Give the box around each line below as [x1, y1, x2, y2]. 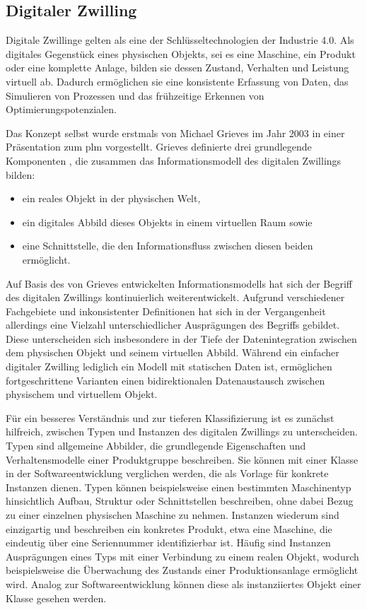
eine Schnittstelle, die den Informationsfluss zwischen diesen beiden [22, 238, 313, 253]
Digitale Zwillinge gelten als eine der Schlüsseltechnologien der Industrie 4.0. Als [6, 33, 354, 47]
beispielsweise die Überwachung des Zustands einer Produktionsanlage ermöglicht [6, 563, 359, 577]
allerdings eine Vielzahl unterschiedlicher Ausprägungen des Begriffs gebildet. [6, 317, 340, 332]
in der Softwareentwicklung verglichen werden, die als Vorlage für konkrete [6, 466, 329, 481]
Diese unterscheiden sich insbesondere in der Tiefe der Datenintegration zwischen [6, 331, 357, 346]
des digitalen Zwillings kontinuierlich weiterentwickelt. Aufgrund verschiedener [6, 290, 345, 305]
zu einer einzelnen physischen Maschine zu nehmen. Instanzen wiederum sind [6, 508, 339, 522]
